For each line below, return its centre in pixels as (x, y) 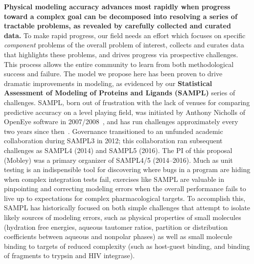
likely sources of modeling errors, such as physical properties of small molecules (123, 217)
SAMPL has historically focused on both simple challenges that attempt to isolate (127, 208)
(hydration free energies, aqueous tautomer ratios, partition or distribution (116, 227)
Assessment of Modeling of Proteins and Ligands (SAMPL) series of (120, 93)
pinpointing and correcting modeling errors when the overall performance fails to (125, 188)
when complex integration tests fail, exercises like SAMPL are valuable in (114, 179)
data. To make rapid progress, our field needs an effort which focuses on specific (125, 35)
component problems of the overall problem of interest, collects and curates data (124, 45)
